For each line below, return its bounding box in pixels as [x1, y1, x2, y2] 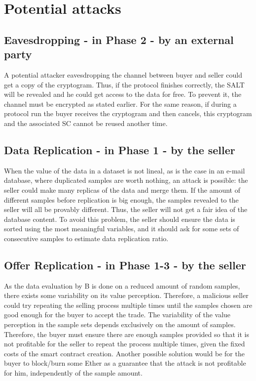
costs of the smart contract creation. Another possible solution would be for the [4, 348, 245, 358]
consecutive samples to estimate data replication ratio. [4, 233, 169, 243]
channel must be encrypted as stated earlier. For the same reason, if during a [4, 98, 237, 109]
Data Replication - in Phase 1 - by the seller [4, 142, 235, 157]
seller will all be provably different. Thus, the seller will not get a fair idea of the [4, 204, 248, 214]
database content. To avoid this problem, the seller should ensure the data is [4, 213, 235, 224]
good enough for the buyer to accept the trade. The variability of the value [4, 309, 231, 320]
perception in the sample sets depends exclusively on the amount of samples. [4, 319, 236, 330]
